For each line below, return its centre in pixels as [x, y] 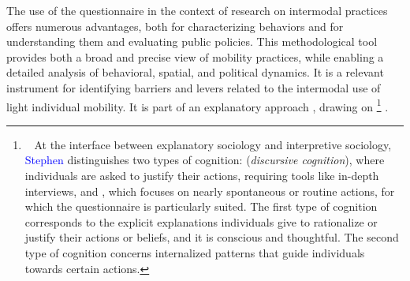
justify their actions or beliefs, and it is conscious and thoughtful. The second [212, 237]
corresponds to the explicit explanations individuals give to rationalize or [201, 221]
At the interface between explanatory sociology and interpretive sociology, [213, 144]
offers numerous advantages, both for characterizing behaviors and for [175, 26]
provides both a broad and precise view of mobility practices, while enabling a [195, 56]
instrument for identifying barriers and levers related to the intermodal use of [194, 87]
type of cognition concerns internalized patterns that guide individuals [195, 252]
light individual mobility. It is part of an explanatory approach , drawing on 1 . [198, 105]
